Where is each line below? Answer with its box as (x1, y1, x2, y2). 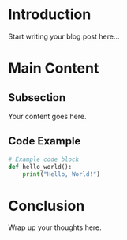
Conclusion (8, 197, 85, 215)
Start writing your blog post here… (8, 32, 120, 41)
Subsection (8, 91, 66, 104)
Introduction (8, 6, 92, 24)
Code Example (8, 134, 81, 148)
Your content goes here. (8, 111, 87, 121)
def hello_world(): (8, 163, 73, 171)
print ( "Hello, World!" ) (22, 170, 101, 178)
